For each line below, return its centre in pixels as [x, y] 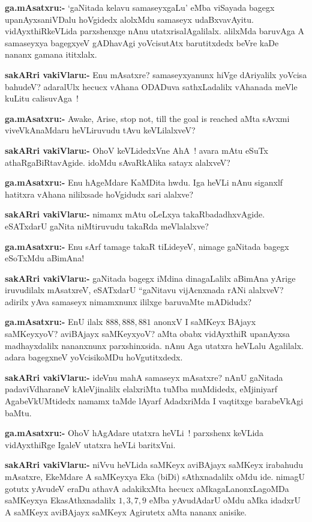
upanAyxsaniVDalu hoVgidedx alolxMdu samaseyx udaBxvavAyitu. [129, 19]
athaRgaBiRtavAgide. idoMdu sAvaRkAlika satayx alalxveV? [118, 162]
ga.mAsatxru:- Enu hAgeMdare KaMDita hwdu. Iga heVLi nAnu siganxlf [144, 182]
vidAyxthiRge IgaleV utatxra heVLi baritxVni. [90, 444]
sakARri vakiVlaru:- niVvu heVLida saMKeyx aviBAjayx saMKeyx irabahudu [154, 465]
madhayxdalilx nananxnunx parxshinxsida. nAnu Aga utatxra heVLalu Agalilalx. [154, 345]
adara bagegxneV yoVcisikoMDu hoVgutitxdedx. [94, 357]
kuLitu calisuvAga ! [42, 98]
